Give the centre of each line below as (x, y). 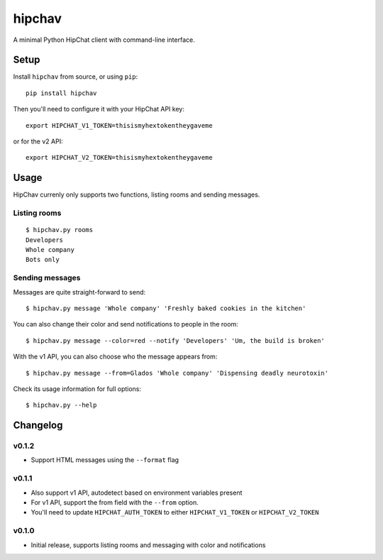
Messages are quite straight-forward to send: (79, 292)
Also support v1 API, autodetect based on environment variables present (137, 493)
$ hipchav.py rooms (60, 230)
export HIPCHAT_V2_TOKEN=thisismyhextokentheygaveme (119, 158)
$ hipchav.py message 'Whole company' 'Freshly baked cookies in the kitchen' (166, 308)
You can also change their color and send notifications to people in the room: (126, 324)
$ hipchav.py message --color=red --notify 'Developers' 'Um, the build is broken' (176, 340)
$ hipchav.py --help (61, 405)
